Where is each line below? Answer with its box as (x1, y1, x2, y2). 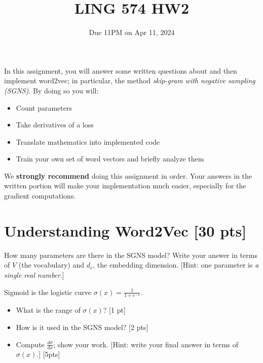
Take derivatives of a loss (16, 119, 94, 130)
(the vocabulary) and (18, 259, 84, 270)
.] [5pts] (36, 349, 60, 359)
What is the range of (16, 305, 81, 315)
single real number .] (4, 269, 64, 280)
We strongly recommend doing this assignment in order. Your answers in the (4, 170, 252, 181)
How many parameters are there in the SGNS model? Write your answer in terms (4, 249, 257, 260)
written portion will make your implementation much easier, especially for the (4, 180, 246, 191)
